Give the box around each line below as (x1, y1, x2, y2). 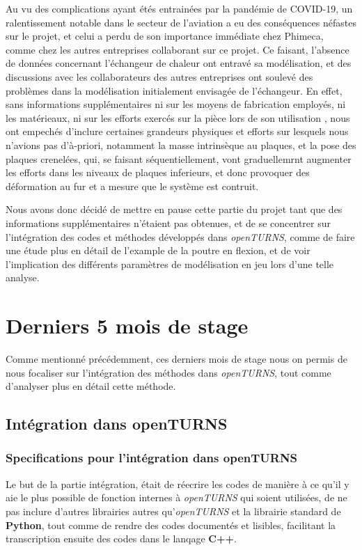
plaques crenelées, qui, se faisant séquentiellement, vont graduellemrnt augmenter (6, 151, 352, 166)
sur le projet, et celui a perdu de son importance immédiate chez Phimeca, (6, 29, 324, 43)
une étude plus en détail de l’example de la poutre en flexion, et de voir (6, 243, 310, 258)
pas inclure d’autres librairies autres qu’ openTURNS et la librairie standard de (6, 503, 341, 518)
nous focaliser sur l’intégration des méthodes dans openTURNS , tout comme (6, 365, 331, 379)
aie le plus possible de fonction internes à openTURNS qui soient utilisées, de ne (6, 490, 347, 505)
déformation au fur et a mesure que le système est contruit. (6, 178, 259, 193)
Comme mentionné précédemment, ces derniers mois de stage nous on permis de (6, 352, 347, 366)
